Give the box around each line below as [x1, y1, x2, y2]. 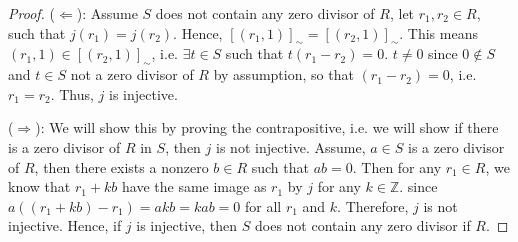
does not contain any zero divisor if [254, 215, 471, 236]
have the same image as [122, 176, 267, 197]
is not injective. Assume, [216, 136, 366, 157]
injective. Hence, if [8, 215, 122, 236]
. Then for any [352, 156, 442, 177]
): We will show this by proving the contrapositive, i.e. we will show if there [35, 117, 499, 138]
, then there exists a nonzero [34, 156, 209, 177]
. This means [399, 22, 478, 43]
